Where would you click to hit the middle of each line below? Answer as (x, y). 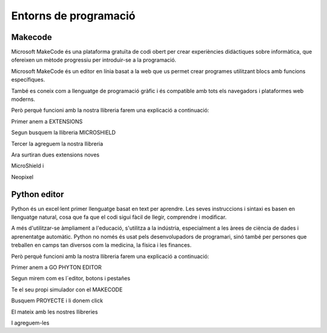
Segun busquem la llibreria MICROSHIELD (64, 132)
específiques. (28, 80)
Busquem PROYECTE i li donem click (57, 301)
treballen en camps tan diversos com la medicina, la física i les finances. (101, 245)
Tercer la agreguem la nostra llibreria (57, 144)
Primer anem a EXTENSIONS (47, 121)
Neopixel (22, 177)
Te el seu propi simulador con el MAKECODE (67, 289)
